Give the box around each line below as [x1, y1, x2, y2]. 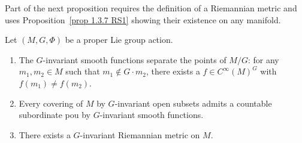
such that [65, 65, 100, 77]
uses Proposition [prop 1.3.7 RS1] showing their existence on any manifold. [5, 13, 281, 26]
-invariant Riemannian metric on [80, 128, 200, 141]
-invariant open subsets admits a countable [114, 97, 272, 109]
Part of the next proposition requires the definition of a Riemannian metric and [5, 2, 297, 14]
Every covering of [19, 97, 83, 109]
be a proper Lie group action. [65, 33, 173, 46]
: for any [247, 53, 279, 66]
